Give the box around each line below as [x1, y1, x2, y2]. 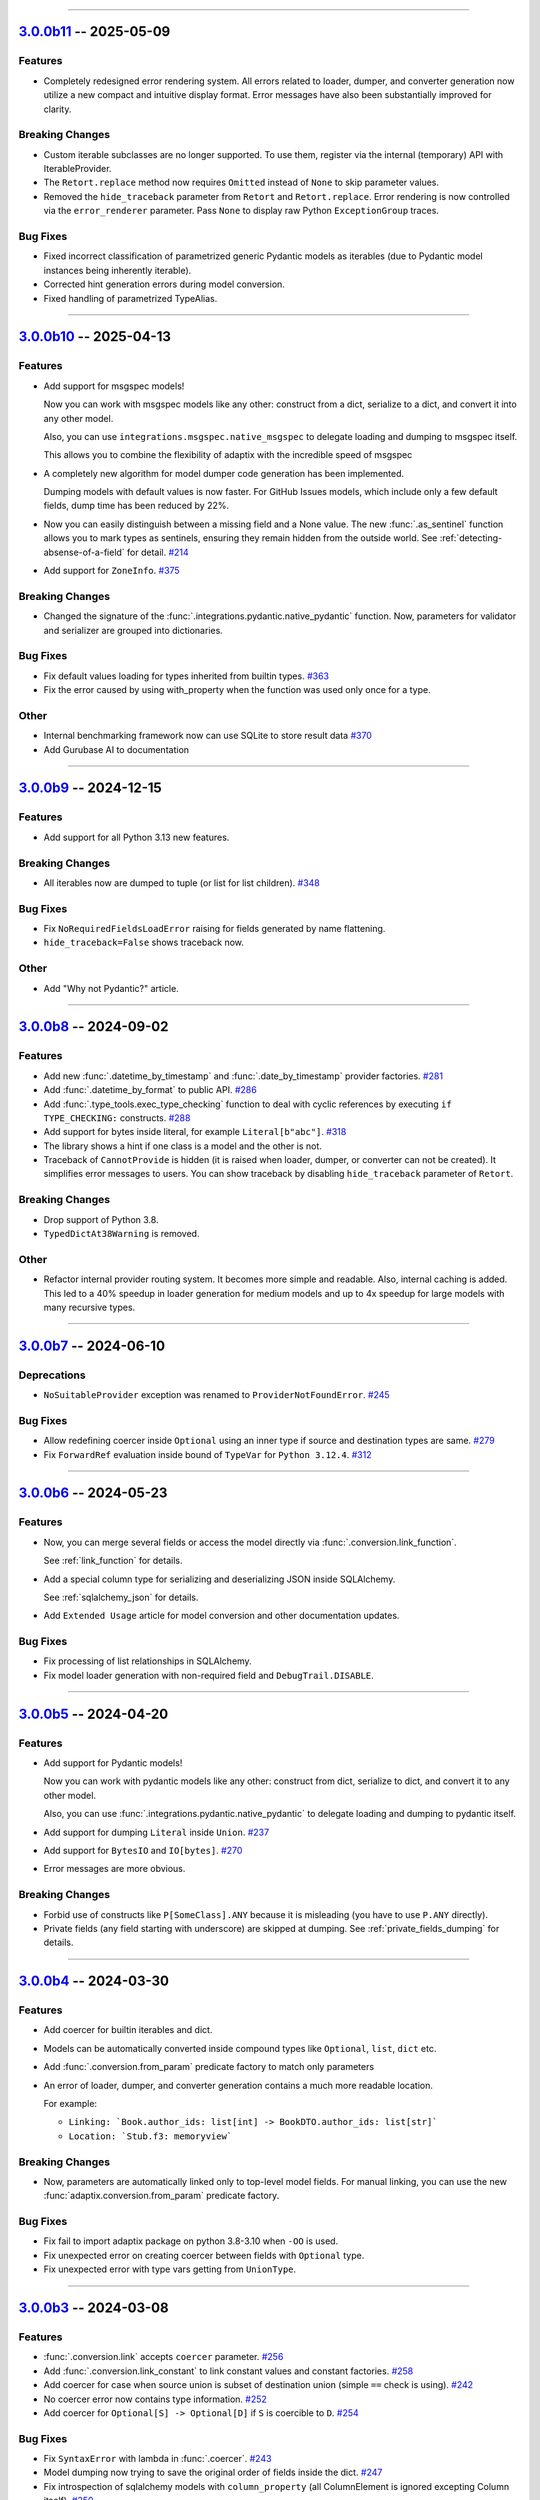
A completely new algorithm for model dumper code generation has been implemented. [43, 467, 405, 479]
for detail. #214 [126, 546, 189, 558]
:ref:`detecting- [439, 532, 503, 544]
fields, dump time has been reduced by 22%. [43, 500, 230, 512]
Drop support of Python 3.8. [43, 1213, 159, 1225]
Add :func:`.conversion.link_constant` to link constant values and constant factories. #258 [43, 2365, 414, 2377]
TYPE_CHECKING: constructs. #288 [43, 1111, 191, 1124]
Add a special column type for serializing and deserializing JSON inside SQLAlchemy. [43, 1573, 396, 1585]
